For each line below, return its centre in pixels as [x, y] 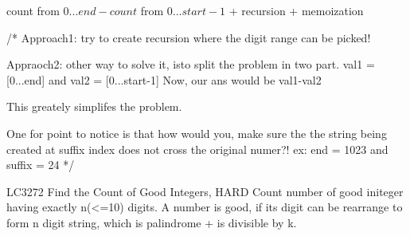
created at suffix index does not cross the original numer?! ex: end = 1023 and [197, 149]
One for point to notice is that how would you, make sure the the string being [197, 133]
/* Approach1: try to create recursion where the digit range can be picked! [189, 37]
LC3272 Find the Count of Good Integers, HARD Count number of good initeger [205, 191]
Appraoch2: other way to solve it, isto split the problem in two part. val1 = [191, 64]
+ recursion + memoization [296, 10]
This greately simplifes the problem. [94, 106]
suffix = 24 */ [41, 165]
